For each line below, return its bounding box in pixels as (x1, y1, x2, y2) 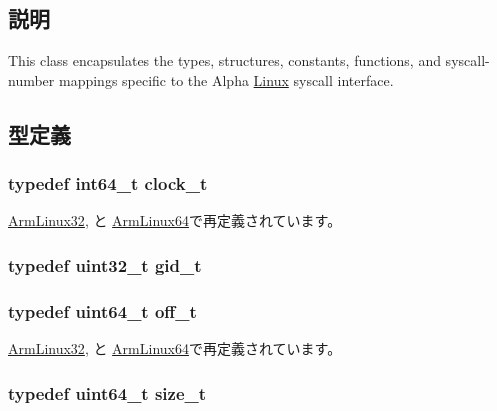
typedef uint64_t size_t (8, 380, 207, 405)
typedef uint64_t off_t (8, 298, 197, 323)
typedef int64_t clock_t (8, 171, 208, 196)
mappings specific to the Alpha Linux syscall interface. (58, 69, 394, 90)
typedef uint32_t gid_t (8, 252, 202, 277)
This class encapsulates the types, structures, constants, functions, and (8, 50, 441, 71)
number (8, 69, 55, 90)
